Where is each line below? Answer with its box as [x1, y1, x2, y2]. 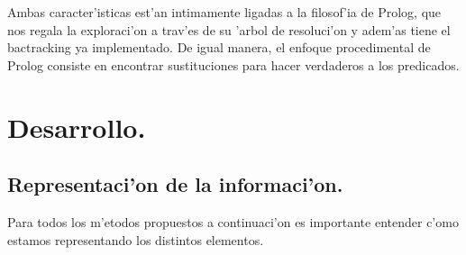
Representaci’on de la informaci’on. [7, 170, 343, 198]
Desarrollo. [7, 108, 146, 145]
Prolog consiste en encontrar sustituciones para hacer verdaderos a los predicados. [7, 55, 460, 74]
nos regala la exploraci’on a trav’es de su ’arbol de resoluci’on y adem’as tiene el [7, 20, 451, 39]
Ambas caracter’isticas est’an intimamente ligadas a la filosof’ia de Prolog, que [7, 3, 442, 21]
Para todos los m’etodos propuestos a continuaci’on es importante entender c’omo [7, 212, 459, 231]
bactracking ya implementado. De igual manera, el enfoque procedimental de [7, 38, 431, 57]
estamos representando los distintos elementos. [7, 230, 264, 249]
